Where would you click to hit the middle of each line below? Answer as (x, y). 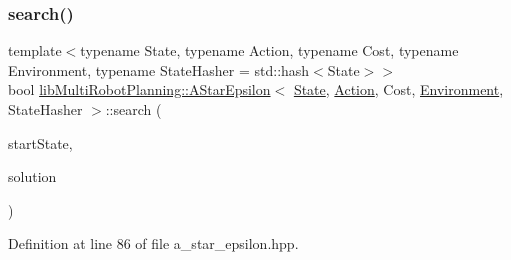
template (35, 50)
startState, (40, 142)
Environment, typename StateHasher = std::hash (159, 69)
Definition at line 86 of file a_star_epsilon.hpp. (153, 243)
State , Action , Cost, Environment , (398, 89)
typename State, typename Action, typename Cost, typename (269, 50)
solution (32, 176)
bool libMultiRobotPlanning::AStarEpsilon (139, 89)
